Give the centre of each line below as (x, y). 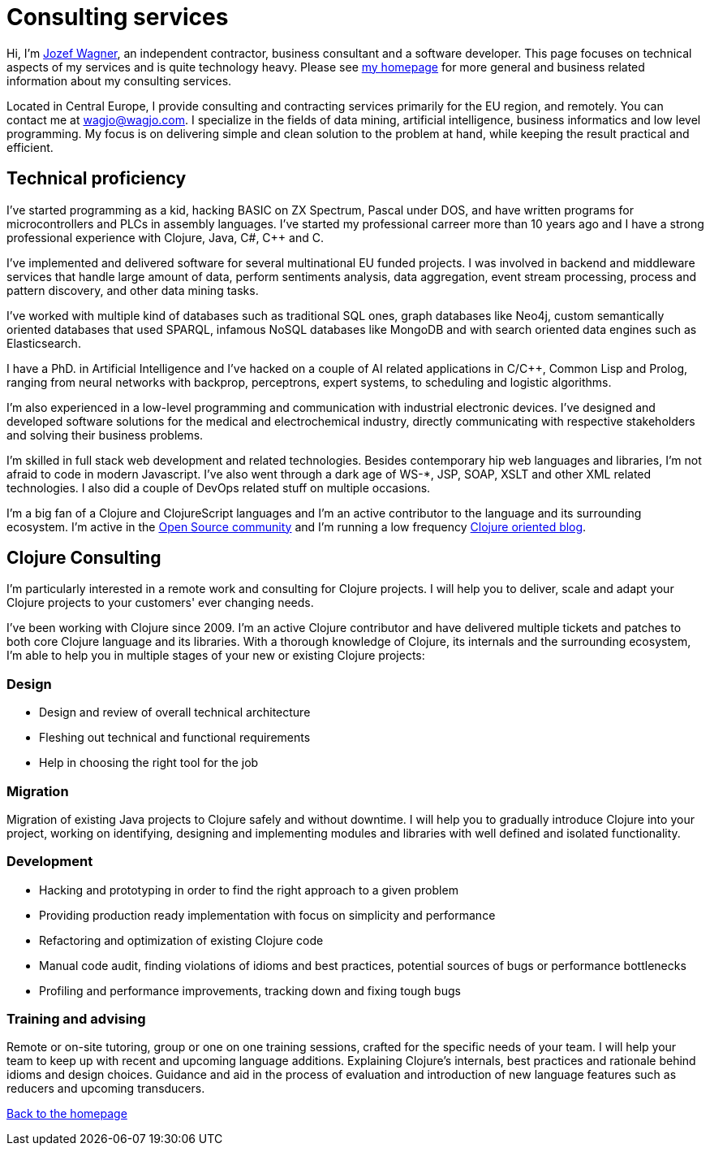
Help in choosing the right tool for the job (149, 763)
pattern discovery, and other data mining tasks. (133, 290)
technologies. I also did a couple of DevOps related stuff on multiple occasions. (219, 487)
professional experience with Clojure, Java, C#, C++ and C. (165, 237)
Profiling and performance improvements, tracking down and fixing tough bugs (250, 990)
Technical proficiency (97, 179)
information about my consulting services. (119, 80)
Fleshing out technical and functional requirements (175, 738)
